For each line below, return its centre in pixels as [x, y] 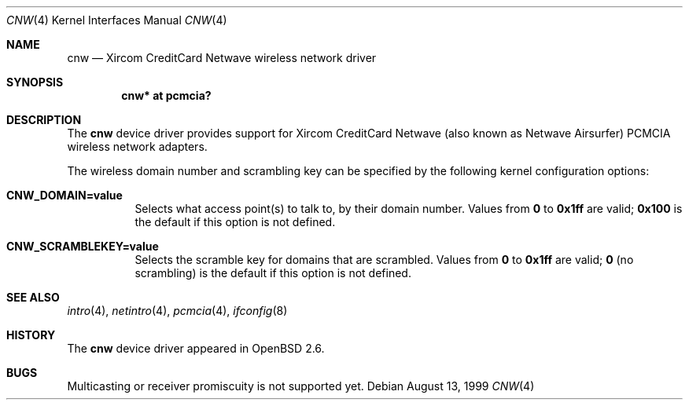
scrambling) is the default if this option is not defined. [273, 273]
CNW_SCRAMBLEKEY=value [83, 246]
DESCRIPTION [44, 120]
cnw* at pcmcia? [166, 95]
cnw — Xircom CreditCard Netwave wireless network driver [222, 58]
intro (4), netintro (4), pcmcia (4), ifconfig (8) [177, 311]
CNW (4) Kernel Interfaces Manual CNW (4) [117, 20]
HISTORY [31, 335]
